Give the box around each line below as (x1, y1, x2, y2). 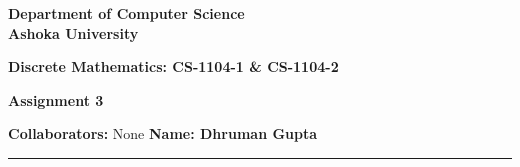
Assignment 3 (8, 89, 104, 110)
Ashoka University (8, 22, 139, 43)
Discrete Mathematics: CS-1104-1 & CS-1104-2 (8, 56, 339, 77)
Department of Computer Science (8, 3, 245, 23)
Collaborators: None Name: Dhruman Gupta (8, 123, 318, 144)
